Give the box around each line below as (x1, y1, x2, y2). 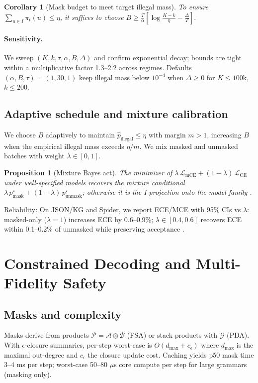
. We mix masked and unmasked (139, 140, 238, 151)
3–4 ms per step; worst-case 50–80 (4, 359, 107, 370)
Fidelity (4, 272, 58, 293)
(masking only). (4, 369, 52, 379)
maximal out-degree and (4, 349, 78, 360)
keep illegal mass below (79, 72, 150, 82)
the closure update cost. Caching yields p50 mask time (87, 349, 254, 360)
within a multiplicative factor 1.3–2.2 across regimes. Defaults (4, 62, 192, 72)
